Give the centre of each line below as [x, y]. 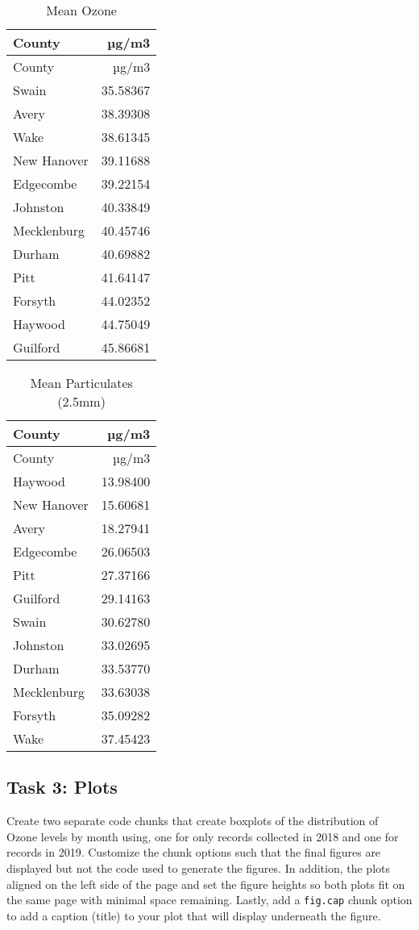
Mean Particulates [81, 383]
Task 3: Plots [62, 787]
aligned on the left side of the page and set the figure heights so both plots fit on [206, 884]
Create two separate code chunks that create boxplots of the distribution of [193, 821]
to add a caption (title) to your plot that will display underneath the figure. [194, 915]
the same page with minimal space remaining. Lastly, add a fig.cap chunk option [209, 900]
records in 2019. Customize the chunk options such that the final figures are [194, 852]
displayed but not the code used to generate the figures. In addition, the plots [199, 867]
